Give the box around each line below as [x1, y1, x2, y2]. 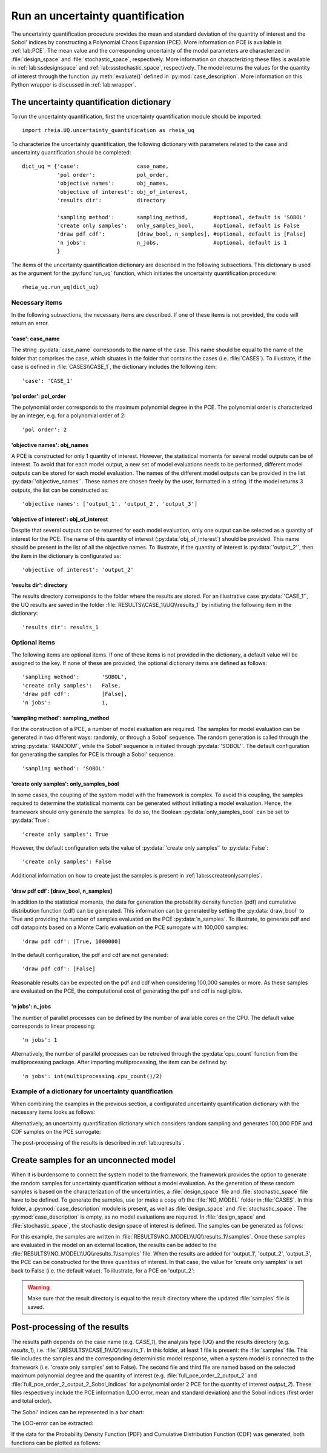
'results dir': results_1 [22, 624, 99, 631]
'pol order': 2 [22, 426, 67, 433]
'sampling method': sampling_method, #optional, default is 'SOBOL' [56, 214, 306, 220]
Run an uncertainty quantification [11, 9, 185, 22]
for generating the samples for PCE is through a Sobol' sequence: [11, 751, 176, 758]
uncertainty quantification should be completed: [11, 148, 131, 156]
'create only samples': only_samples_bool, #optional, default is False [56, 222, 300, 230]
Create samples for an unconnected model [11, 1155, 176, 1165]
